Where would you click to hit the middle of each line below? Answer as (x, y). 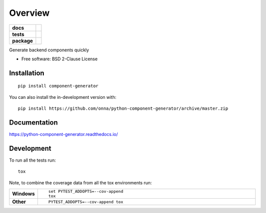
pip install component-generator (58, 86)
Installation (27, 73)
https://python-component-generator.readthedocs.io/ (64, 134)
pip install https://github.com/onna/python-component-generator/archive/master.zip (123, 108)
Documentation (33, 122)
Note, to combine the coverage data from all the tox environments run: (81, 182)
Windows (23, 194)
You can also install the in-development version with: (63, 97)
